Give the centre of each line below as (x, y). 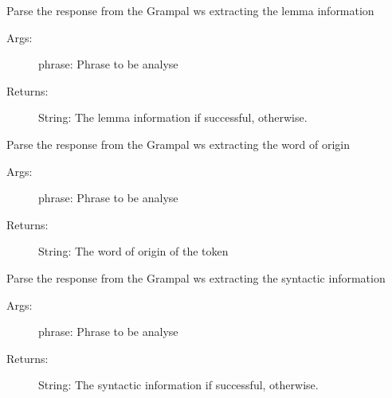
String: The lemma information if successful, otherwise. (173, 117)
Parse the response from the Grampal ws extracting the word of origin (178, 144)
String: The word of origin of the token (133, 251)
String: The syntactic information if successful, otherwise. (178, 385)
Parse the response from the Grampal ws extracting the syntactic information (196, 277)
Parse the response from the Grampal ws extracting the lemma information (190, 10)
